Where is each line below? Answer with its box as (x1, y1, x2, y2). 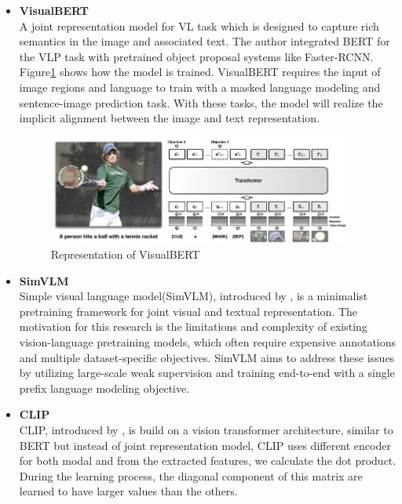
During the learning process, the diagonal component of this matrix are (19, 467, 363, 484)
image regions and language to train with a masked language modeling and (19, 78, 381, 95)
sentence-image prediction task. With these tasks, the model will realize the (19, 94, 383, 111)
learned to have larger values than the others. (19, 483, 238, 499)
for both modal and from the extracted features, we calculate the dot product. (19, 452, 397, 469)
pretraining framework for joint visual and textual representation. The (19, 303, 358, 319)
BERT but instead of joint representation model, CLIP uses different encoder (19, 437, 391, 453)
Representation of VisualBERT (50, 246, 200, 263)
